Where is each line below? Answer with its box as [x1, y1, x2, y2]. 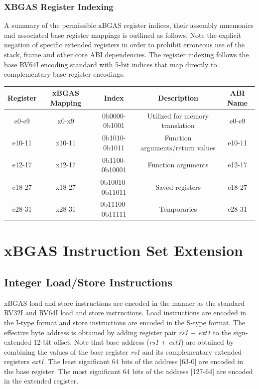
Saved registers [155, 181, 201, 192]
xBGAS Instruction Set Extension [4, 240, 243, 260]
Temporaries [159, 204, 197, 214]
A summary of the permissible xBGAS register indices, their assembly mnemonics [4, 20, 254, 30]
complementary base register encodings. [4, 69, 125, 79]
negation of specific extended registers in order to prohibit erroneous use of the [4, 39, 245, 50]
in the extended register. [4, 376, 79, 386]
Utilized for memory [147, 110, 209, 121]
